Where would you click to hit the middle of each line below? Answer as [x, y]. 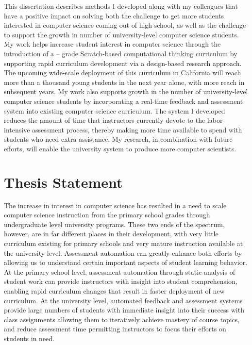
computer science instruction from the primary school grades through [107, 215]
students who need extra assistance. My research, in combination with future [118, 139]
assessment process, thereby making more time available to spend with [137, 129]
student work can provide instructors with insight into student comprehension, [121, 281]
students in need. [29, 338]
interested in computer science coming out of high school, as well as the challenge [125, 25]
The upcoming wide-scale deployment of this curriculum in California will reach [123, 73]
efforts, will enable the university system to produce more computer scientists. [120, 148]
